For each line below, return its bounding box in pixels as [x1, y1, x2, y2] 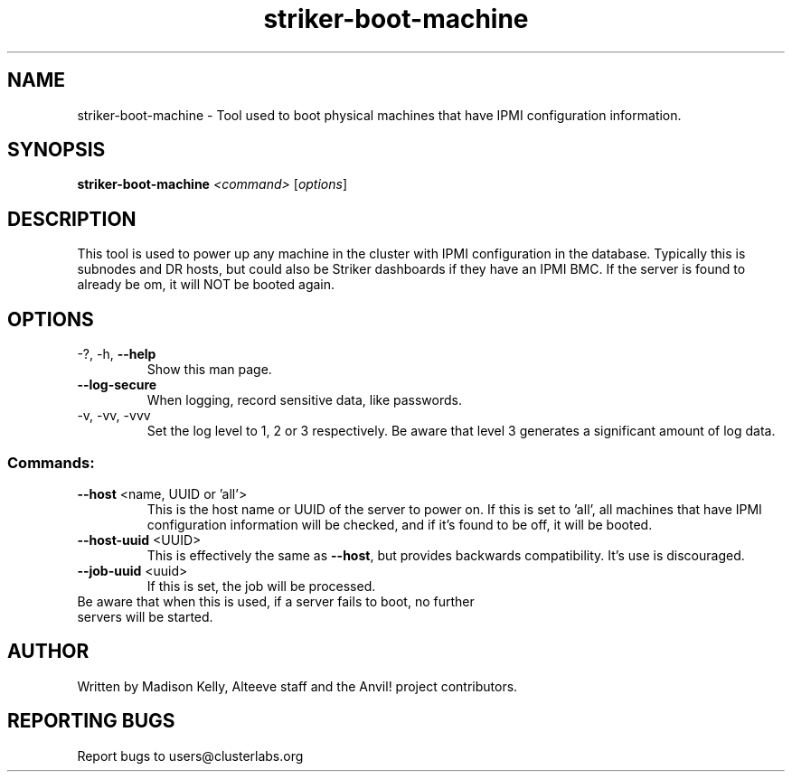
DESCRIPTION [7, 207, 137, 230]
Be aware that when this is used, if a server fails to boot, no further [77, 593, 475, 609]
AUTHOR [7, 640, 90, 663]
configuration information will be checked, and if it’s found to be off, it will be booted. [146, 516, 653, 532]
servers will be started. [77, 608, 213, 624]
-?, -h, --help [77, 346, 156, 362]
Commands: [7, 453, 95, 472]
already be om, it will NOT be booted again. [77, 277, 335, 293]
